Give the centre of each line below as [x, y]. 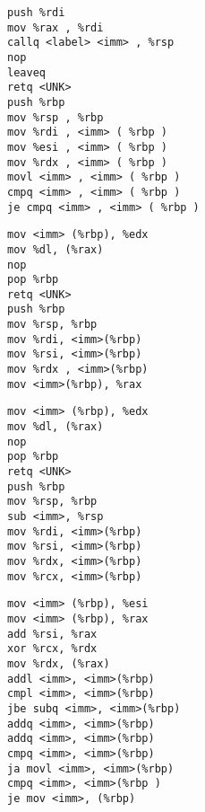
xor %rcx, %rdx [52, 649]
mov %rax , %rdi [56, 27]
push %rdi [36, 13]
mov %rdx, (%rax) [59, 663]
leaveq [26, 72]
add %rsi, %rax [52, 634]
